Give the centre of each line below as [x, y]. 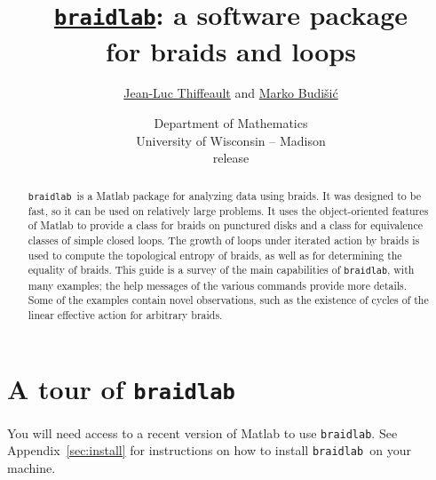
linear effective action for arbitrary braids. [125, 314]
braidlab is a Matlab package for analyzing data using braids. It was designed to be [224, 195]
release [231, 158]
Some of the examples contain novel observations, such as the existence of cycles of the [228, 300]
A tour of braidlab [121, 389]
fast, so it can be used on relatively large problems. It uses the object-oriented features [228, 210]
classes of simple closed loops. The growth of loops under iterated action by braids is [224, 240]
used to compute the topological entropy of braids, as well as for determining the [215, 255]
